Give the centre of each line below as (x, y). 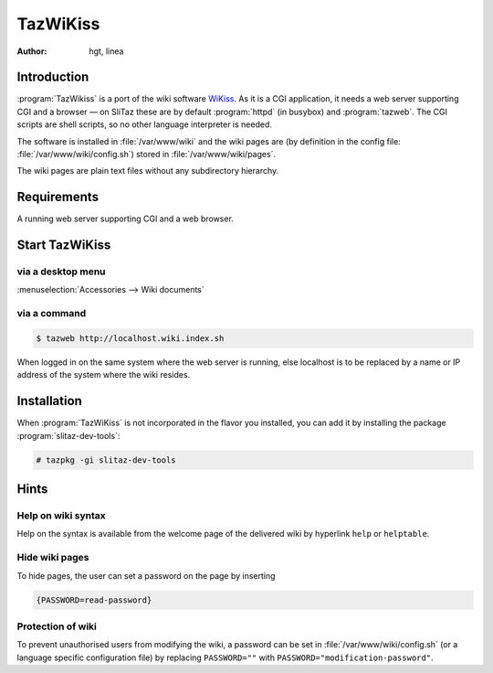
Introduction (53, 77)
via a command (52, 314)
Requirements (58, 197)
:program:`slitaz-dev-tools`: (68, 435)
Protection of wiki (57, 626)
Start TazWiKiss (64, 246)
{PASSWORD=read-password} (94, 600)
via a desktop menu (61, 272)
